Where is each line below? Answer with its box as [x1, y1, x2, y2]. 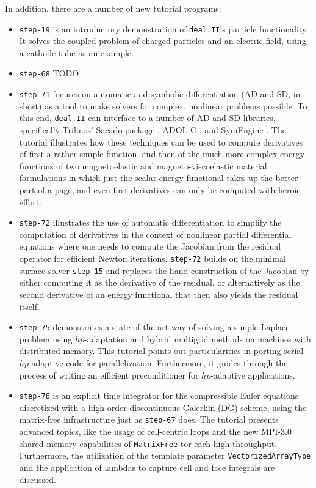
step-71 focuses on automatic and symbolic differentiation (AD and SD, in [19, 87, 301, 100]
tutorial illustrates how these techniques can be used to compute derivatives [19, 135, 303, 148]
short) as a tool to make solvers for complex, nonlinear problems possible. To [19, 99, 307, 112]
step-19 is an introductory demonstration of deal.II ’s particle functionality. [19, 22, 309, 35]
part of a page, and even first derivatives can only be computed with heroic [19, 183, 301, 196]
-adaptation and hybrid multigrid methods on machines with [84, 332, 311, 345]
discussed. [19, 473, 56, 486]
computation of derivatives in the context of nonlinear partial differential [19, 227, 292, 240]
